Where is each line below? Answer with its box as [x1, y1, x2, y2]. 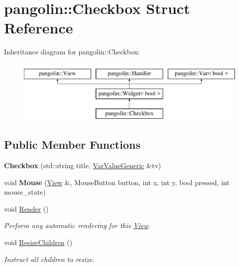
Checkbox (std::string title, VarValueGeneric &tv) [4, 160, 161, 171]
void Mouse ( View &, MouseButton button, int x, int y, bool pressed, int [4, 177, 230, 187]
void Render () [4, 203, 49, 214]
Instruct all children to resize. [4, 254, 95, 264]
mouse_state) [4, 187, 46, 197]
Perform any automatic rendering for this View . [4, 220, 151, 231]
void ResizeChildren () [4, 237, 73, 248]
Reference [4, 17, 73, 38]
